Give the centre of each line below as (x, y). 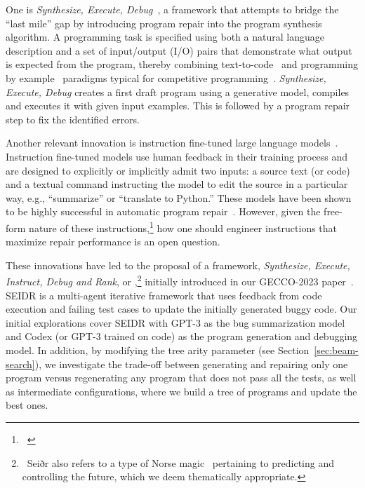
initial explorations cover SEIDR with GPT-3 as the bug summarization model (175, 322)
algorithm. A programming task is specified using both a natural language (165, 37)
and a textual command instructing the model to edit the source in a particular (177, 184)
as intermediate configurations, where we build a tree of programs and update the (181, 391)
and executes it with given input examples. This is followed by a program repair (178, 106)
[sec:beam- (336, 350)
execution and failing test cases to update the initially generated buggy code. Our (181, 309)
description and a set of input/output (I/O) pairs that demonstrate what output (179, 50)
